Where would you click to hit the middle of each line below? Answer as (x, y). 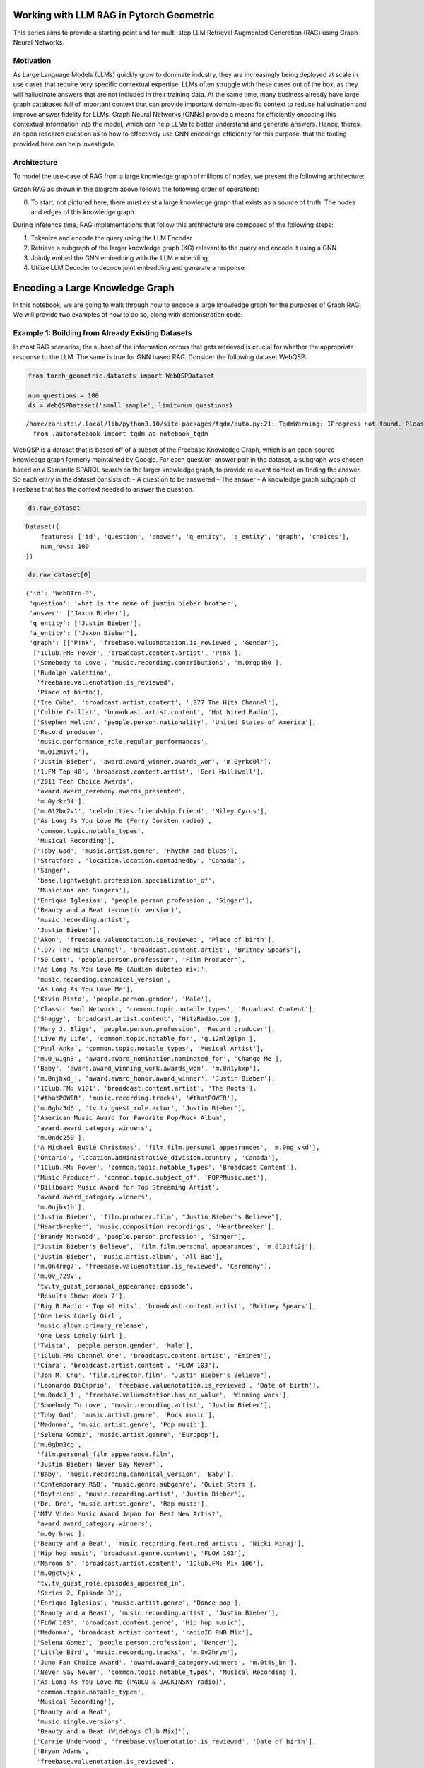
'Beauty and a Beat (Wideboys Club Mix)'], (113, 1732)
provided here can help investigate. (65, 144)
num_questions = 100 (63, 395)
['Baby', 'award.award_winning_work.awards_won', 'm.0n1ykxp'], (147, 1069)
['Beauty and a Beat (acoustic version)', (108, 910)
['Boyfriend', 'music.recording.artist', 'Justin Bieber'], (139, 1494)
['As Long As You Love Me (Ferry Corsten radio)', (122, 821)
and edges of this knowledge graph (82, 212)
